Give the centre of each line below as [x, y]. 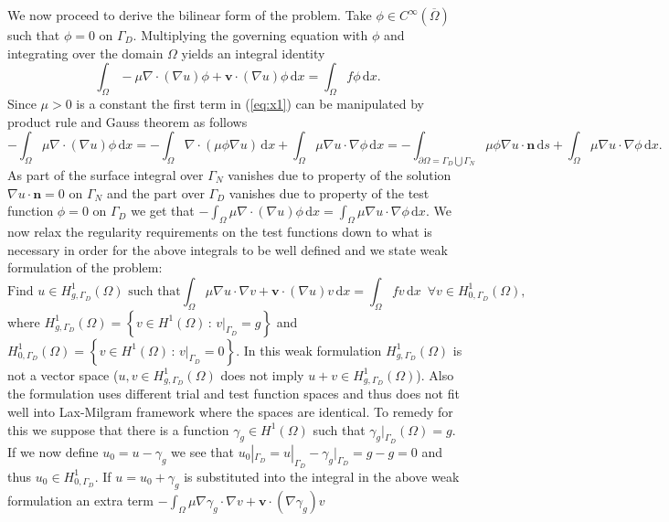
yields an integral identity [253, 53]
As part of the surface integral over [106, 174]
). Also [435, 374]
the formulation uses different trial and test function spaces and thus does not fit [234, 394]
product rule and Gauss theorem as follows [127, 121]
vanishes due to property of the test [329, 192]
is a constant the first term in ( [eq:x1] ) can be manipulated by [250, 103]
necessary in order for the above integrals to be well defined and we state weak [228, 249]
